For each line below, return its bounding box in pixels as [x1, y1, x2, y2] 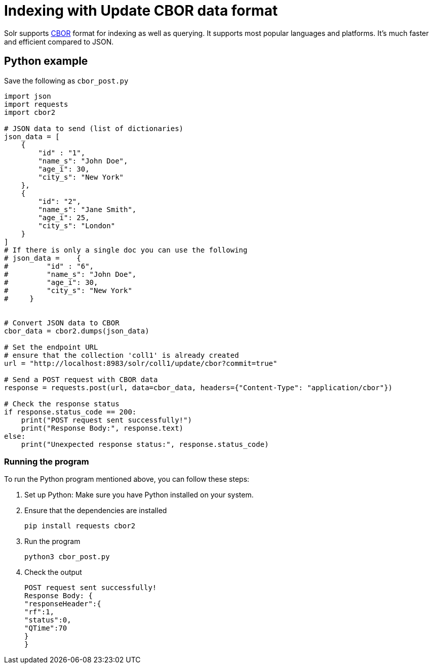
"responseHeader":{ [24, 600, 101, 608]
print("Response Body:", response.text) [21, 424, 184, 432]
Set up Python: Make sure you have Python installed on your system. [24, 490, 254, 499]
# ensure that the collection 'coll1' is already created [4, 351, 239, 359]
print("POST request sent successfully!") [21, 415, 192, 424]
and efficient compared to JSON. [4, 37, 114, 46]
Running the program [4, 456, 89, 467]
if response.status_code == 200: [4, 407, 137, 416]
